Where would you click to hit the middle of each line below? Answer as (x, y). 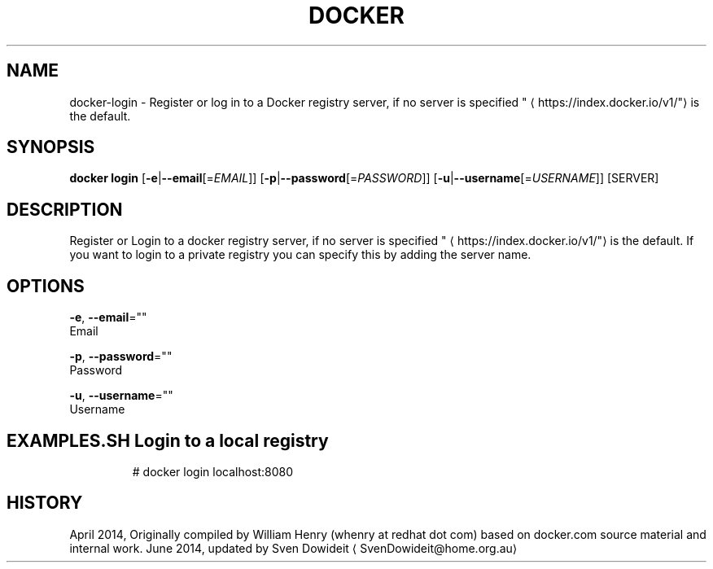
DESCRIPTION (65, 209)
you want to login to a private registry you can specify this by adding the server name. (300, 255)
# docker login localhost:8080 (213, 471)
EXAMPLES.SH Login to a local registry (168, 440)
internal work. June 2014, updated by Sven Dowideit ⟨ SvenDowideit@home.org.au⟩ (293, 548)
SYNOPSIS (51, 147)
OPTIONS (46, 286)
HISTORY (45, 503)
